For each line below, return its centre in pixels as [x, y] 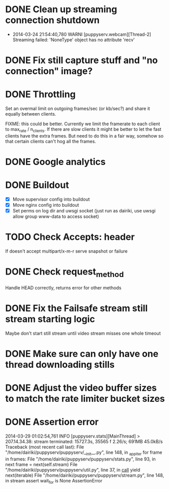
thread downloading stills [60, 364]
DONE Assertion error [52, 422]
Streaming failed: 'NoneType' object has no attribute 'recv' [74, 40]
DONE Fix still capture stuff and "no [82, 60]
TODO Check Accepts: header [70, 237]
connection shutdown [53, 20]
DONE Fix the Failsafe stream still [77, 308]
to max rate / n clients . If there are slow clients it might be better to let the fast [83, 130]
